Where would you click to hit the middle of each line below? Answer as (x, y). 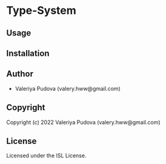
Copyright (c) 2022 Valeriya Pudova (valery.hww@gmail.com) (83, 122)
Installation (28, 53)
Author (20, 74)
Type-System (41, 11)
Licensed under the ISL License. (46, 156)
